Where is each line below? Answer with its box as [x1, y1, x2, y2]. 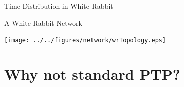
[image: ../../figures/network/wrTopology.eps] [4, 37, 166, 44]
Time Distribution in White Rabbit [4, 1, 113, 11]
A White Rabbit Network [4, 17, 82, 28]
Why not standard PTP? [4, 64, 181, 84]
